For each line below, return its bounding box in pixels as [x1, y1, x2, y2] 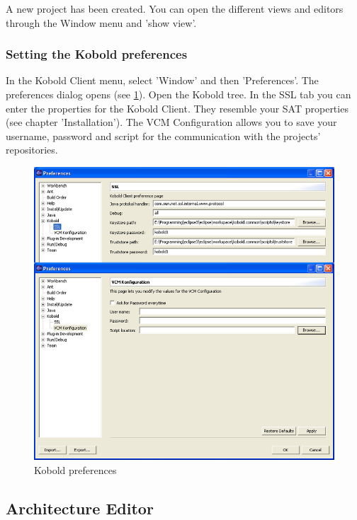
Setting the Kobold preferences [6, 45, 188, 63]
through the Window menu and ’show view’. [6, 15, 197, 30]
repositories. [6, 142, 58, 157]
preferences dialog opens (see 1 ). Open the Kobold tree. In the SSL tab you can [6, 87, 351, 101]
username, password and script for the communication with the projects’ [6, 128, 321, 143]
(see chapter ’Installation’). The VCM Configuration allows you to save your [6, 115, 337, 129]
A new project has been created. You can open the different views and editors [6, 1, 344, 16]
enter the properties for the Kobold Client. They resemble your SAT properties [6, 100, 348, 115]
